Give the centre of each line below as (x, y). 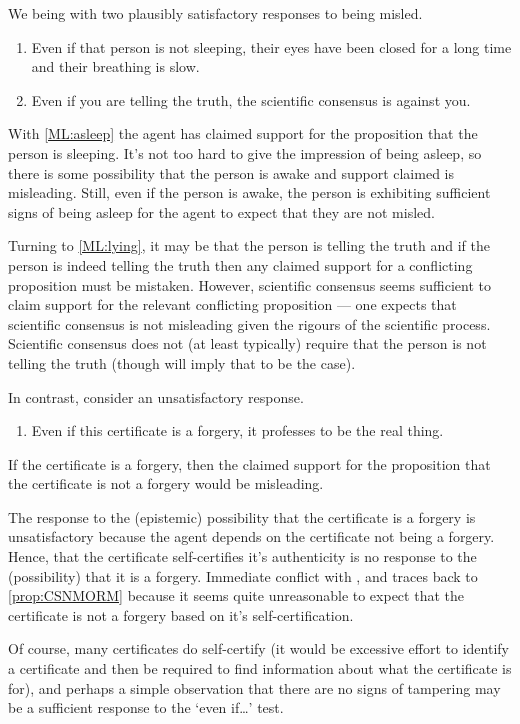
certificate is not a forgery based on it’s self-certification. (181, 614)
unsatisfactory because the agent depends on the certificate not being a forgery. (251, 536)
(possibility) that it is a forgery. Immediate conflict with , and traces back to (243, 575)
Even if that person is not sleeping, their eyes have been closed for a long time (271, 46)
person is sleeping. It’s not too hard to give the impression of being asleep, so (245, 152)
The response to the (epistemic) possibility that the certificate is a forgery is (242, 516)
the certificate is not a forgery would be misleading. (166, 483)
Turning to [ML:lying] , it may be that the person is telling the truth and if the (249, 245)
